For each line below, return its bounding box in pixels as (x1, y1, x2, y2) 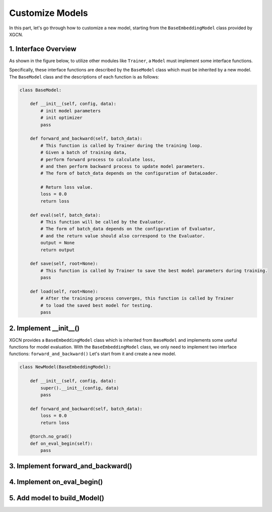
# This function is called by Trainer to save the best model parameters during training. (40, 268, 268, 273)
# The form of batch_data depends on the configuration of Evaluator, (40, 226, 216, 232)
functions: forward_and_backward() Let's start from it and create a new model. (9, 351, 176, 357)
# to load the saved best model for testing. (40, 302, 153, 308)
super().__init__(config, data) (40, 385, 119, 391)
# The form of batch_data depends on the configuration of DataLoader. (40, 170, 218, 176)
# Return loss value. (40, 184, 93, 190)
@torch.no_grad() (30, 434, 72, 439)
